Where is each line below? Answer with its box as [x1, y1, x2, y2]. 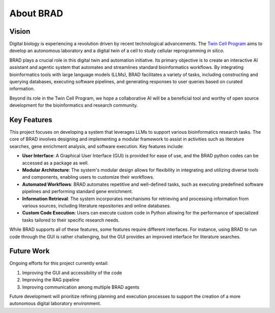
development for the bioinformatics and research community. [9, 102, 138, 108]
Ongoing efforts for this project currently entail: [9, 260, 109, 267]
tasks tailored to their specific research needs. [22, 217, 120, 223]
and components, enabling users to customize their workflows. [22, 174, 155, 180]
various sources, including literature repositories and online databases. [22, 203, 171, 209]
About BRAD [9, 8, 64, 19]
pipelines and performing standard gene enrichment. [22, 188, 133, 195]
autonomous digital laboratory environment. [9, 300, 101, 306]
